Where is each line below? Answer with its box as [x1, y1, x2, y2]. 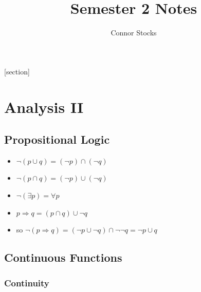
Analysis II [4, 96, 84, 117]
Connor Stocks [111, 27, 157, 38]
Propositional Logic [4, 131, 110, 147]
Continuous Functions [4, 249, 122, 265]
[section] [4, 66, 30, 76]
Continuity [4, 276, 49, 289]
